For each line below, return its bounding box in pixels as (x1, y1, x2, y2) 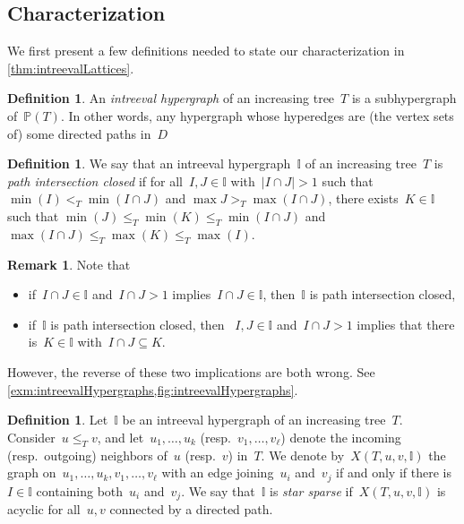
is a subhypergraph (351, 89, 457, 107)
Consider (7, 427, 56, 446)
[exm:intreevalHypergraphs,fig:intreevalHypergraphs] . (7, 380, 298, 399)
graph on (7, 463, 56, 482)
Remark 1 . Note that (7, 254, 131, 273)
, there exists (328, 189, 399, 208)
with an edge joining (161, 463, 274, 482)
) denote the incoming (280, 427, 401, 446)
